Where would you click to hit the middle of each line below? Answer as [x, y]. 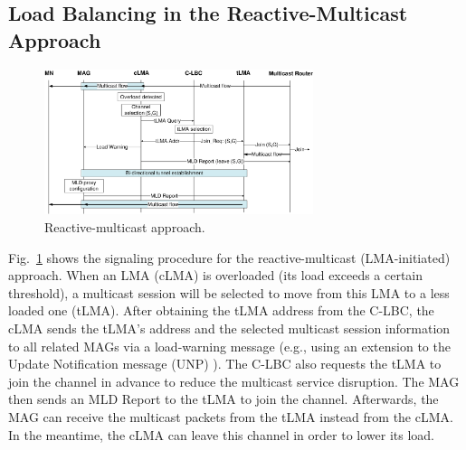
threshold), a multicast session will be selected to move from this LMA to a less [229, 292]
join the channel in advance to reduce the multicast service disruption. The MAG [234, 381]
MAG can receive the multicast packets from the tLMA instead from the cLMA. [231, 416]
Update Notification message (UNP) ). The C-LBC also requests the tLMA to [225, 364]
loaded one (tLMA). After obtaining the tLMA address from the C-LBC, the [221, 310]
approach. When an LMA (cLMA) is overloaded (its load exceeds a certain [216, 275]
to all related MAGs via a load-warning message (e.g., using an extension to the [229, 346]
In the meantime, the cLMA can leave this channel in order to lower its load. [221, 434]
